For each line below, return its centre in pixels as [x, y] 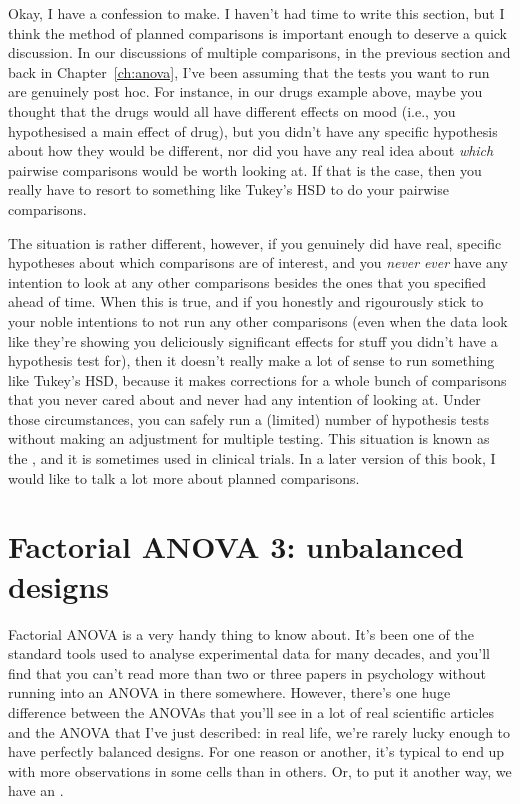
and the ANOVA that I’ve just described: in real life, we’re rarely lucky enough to [259, 731]
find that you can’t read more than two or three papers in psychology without [247, 672]
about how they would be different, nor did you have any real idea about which [251, 150]
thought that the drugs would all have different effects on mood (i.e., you [232, 110]
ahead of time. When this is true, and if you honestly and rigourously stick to [246, 301]
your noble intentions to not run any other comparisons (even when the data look [258, 320]
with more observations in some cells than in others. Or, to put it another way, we [260, 770]
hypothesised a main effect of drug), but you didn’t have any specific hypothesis [253, 130]
